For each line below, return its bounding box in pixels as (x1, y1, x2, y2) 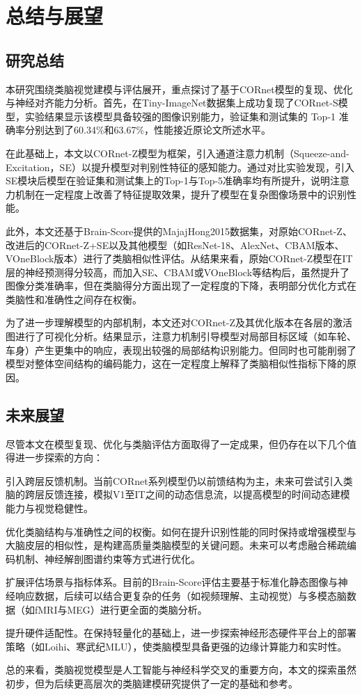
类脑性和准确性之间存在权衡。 (6, 291, 142, 306)
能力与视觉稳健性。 (6, 501, 93, 516)
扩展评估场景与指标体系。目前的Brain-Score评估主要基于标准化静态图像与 (6, 575, 338, 589)
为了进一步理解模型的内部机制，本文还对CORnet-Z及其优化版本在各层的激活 (6, 315, 352, 330)
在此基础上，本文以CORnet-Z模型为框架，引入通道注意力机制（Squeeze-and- (6, 145, 349, 160)
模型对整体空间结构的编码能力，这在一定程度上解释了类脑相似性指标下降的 (6, 356, 347, 371)
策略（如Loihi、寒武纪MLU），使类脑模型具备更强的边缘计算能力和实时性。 (6, 639, 347, 653)
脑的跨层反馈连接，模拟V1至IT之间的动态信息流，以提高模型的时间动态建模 (6, 487, 350, 502)
